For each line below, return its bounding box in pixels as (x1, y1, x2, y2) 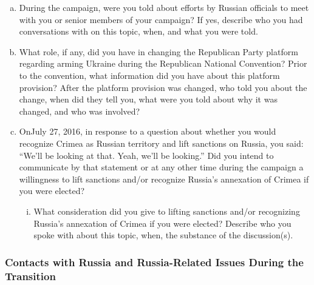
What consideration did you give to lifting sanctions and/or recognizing (33, 204, 300, 217)
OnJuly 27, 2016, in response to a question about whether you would (19, 125, 276, 138)
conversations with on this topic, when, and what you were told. (19, 25, 258, 38)
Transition (5, 268, 56, 283)
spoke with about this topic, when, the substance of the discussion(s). (33, 229, 293, 241)
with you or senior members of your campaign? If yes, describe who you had (19, 13, 303, 25)
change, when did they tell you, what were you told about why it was (19, 93, 278, 106)
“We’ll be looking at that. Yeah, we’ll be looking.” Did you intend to (19, 149, 274, 161)
